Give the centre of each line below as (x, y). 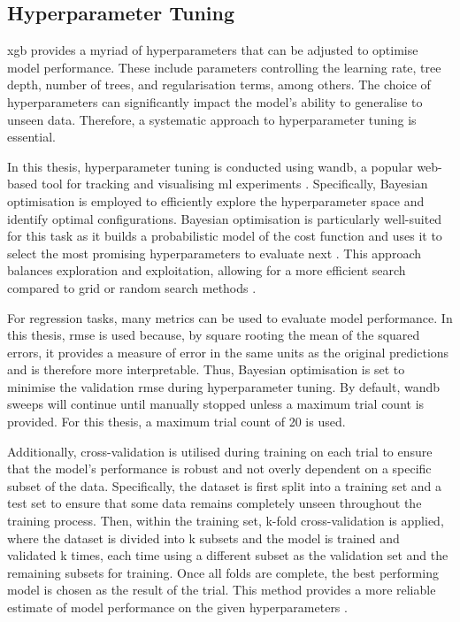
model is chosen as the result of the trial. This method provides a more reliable (222, 590)
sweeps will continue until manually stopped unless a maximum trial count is (216, 404)
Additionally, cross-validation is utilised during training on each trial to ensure (220, 451)
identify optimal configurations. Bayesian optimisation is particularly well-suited (225, 218)
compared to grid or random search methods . (132, 287)
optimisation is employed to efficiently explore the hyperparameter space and (216, 200)
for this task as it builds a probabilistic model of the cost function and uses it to (225, 236)
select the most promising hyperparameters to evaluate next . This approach (214, 253)
